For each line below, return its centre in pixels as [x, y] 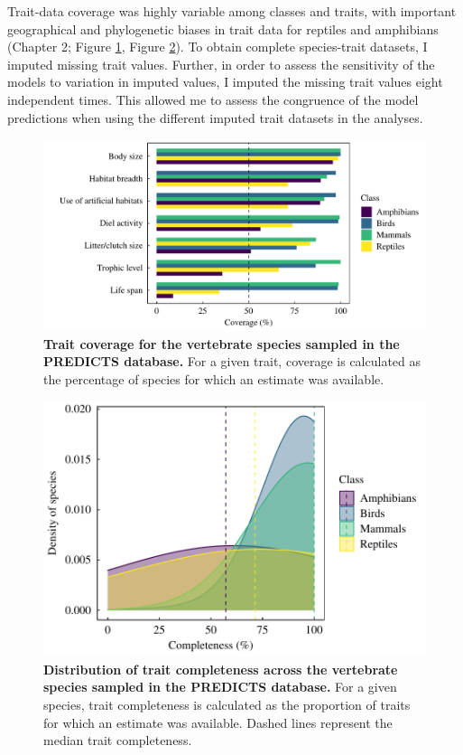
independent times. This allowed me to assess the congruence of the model [213, 99]
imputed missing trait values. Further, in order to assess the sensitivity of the [221, 64]
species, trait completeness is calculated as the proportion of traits [227, 704]
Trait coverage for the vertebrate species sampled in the [222, 343]
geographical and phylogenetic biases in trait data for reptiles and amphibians [223, 28]
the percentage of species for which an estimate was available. [214, 378]
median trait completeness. [118, 740]
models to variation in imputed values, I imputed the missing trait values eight [225, 82]
